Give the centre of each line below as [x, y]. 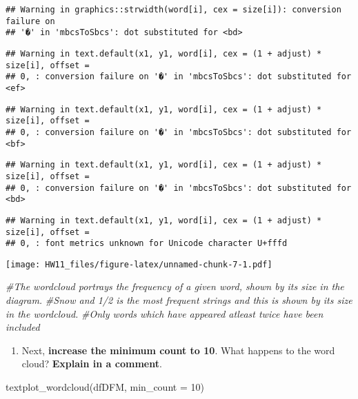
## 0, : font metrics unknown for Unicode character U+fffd [147, 244]
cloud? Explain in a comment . [92, 364]
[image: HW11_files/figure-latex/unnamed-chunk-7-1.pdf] [139, 264]
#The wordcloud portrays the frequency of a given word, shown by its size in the [175, 286]
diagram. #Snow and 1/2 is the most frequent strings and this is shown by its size [179, 300]
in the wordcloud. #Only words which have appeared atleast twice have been [165, 313]
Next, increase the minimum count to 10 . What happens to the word [178, 350]
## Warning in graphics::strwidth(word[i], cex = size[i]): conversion [173, 10]
